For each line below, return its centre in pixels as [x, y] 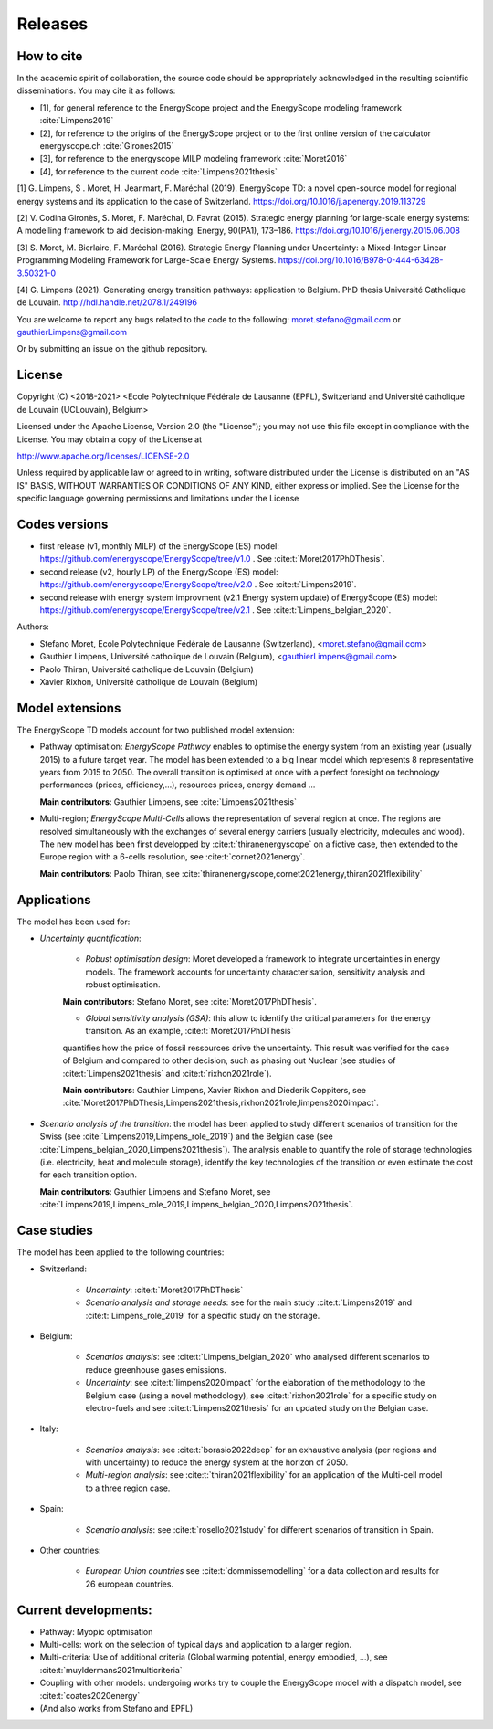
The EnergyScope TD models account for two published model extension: [156, 730]
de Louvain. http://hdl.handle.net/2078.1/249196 [107, 302]
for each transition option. [88, 1175]
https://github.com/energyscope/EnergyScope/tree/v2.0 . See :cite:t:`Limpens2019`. [198, 585]
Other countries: [70, 1550]
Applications [54, 900]
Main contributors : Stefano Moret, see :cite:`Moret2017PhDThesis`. [189, 1001]
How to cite [50, 56]
